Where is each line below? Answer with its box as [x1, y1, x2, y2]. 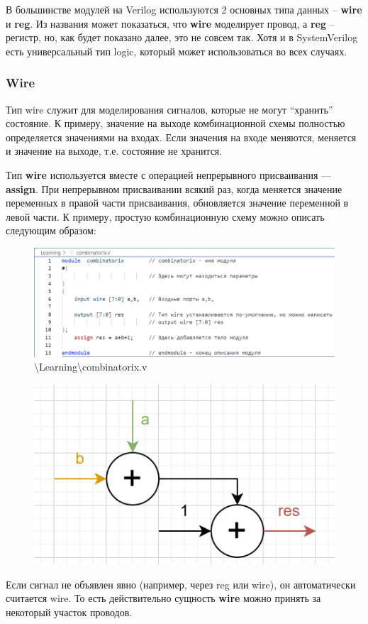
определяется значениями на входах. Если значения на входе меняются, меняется [6, 129, 357, 144]
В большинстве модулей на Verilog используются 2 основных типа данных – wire [6, 2, 362, 16]
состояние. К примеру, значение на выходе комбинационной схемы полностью [6, 116, 345, 131]
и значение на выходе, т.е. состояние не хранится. [6, 143, 223, 158]
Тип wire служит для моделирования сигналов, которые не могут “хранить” [6, 102, 333, 116]
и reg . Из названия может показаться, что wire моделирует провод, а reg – [6, 16, 335, 31]
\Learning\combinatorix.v [34, 359, 147, 374]
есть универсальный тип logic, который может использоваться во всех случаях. [6, 43, 347, 58]
